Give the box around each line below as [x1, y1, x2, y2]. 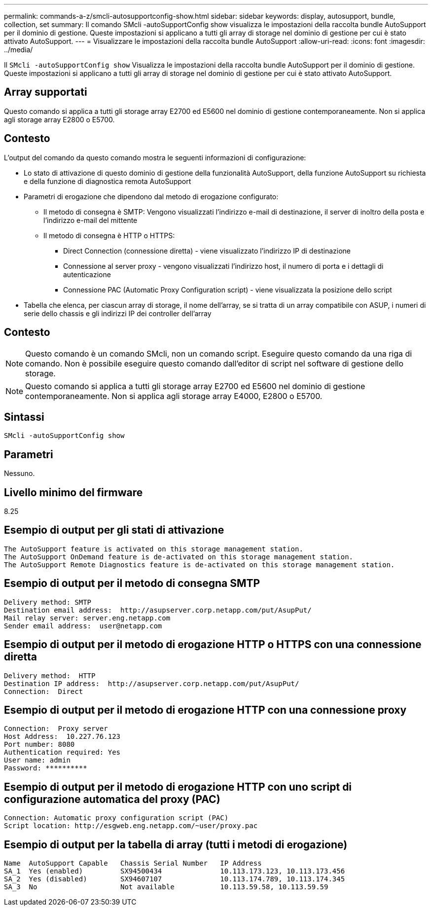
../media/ [4, 45, 33, 54]
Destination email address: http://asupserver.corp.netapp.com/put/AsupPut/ [4, 606, 312, 614]
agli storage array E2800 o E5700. [4, 115, 115, 124]
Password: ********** [4, 764, 87, 772]
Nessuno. [4, 469, 35, 478]
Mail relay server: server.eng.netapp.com [4, 614, 171, 622]
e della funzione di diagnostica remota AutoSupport [24, 177, 191, 185]
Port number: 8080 [4, 740, 75, 749]
